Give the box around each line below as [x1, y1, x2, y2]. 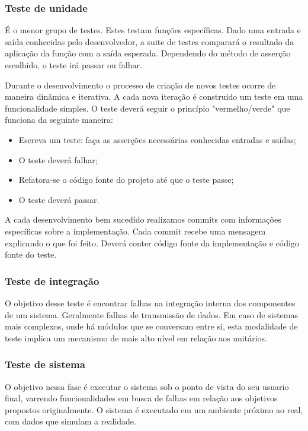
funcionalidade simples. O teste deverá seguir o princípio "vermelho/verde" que [5, 102, 290, 114]
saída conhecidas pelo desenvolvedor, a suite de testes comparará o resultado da [5, 35, 294, 47]
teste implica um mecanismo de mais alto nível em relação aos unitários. [5, 331, 267, 344]
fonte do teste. [5, 248, 57, 261]
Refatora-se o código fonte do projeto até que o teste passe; [18, 173, 234, 186]
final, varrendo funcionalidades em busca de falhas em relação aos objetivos [5, 392, 278, 404]
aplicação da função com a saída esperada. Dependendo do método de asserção [5, 47, 291, 59]
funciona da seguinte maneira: [5, 113, 113, 126]
